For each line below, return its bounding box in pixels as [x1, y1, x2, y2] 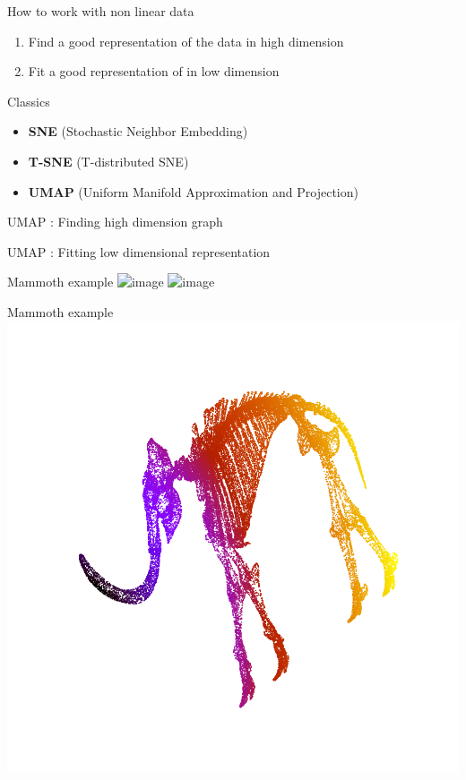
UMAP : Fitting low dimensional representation [7, 242, 271, 261]
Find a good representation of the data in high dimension [28, 31, 344, 50]
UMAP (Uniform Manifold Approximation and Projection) [28, 182, 358, 201]
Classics [7, 91, 50, 110]
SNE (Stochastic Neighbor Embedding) [28, 122, 248, 141]
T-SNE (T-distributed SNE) [28, 151, 189, 170]
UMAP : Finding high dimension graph [7, 212, 223, 231]
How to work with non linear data [7, 2, 194, 20]
